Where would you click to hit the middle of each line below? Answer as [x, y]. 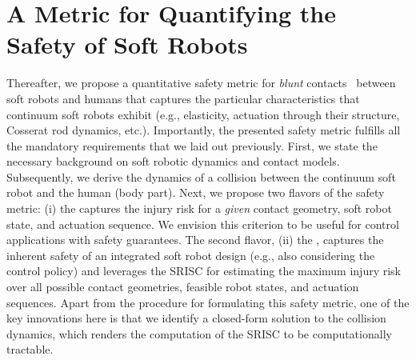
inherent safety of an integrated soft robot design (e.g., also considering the [191, 255]
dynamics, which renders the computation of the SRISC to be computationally [199, 333]
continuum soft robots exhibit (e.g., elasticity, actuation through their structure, [203, 114]
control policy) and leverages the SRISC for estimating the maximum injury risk [204, 271]
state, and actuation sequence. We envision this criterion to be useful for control [203, 224]
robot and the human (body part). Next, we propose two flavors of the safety [196, 192]
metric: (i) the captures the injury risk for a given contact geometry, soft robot [199, 208]
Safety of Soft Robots [127, 44]
